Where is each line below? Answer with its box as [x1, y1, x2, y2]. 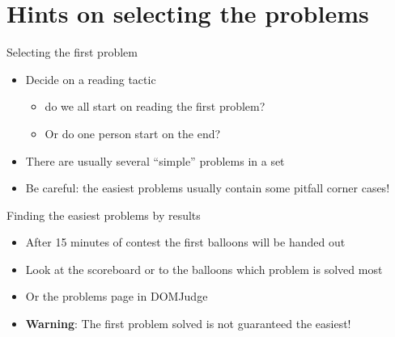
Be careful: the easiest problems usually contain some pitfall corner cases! [25, 179, 390, 196]
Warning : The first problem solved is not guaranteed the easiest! [25, 315, 351, 332]
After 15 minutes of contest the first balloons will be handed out [25, 234, 346, 251]
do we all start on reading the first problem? [45, 98, 265, 115]
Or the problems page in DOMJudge [25, 288, 208, 305]
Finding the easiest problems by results [6, 206, 201, 223]
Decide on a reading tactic [25, 70, 156, 87]
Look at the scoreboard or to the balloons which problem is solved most [25, 260, 383, 277]
